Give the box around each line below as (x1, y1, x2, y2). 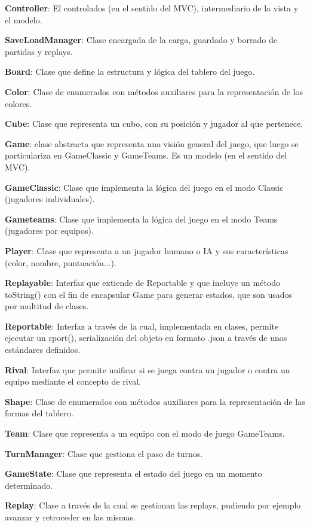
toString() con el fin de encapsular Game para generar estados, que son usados (5, 288, 293, 300)
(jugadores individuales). (5, 193, 95, 205)
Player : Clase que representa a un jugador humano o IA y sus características (5, 244, 288, 257)
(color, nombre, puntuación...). (5, 256, 116, 269)
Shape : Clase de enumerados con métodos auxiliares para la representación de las (5, 395, 305, 407)
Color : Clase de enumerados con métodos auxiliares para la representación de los (5, 85, 303, 98)
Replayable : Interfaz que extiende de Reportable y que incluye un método (5, 276, 281, 289)
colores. (5, 97, 32, 109)
